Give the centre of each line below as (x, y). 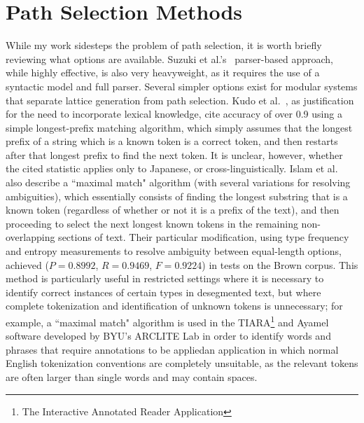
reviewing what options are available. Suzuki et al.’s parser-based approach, (169, 58)
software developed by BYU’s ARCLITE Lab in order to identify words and (168, 336)
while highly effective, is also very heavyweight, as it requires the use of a (163, 72)
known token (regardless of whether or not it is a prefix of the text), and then (173, 210)
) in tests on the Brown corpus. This (280, 264)
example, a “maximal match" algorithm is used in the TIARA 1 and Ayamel (167, 321)
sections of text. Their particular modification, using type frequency (204, 237)
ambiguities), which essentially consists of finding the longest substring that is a (177, 196)
